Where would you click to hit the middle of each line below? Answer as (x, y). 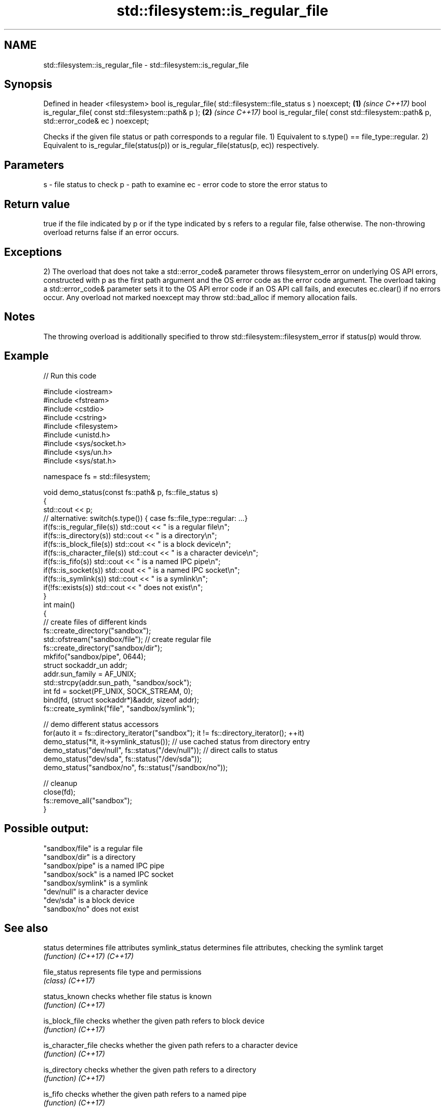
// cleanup (60, 783)
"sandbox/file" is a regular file (93, 848)
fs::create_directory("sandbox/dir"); (103, 648)
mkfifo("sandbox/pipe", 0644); (94, 656)
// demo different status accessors (101, 724)
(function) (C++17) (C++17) (89, 956)
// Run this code (70, 375)
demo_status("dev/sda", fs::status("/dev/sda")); (122, 758)
